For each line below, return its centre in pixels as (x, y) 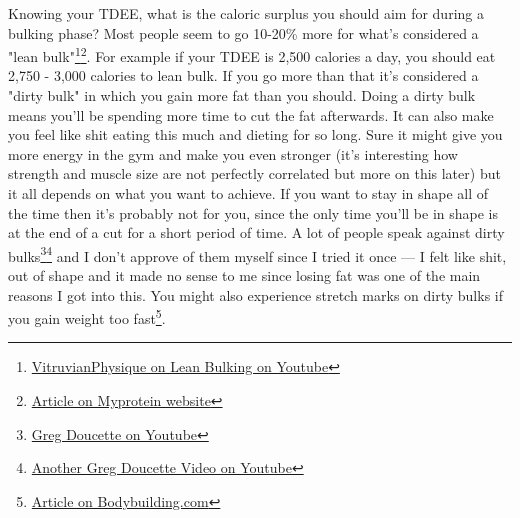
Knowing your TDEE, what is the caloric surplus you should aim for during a (246, 13)
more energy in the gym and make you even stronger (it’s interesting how (233, 153)
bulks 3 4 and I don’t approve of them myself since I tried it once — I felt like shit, (257, 254)
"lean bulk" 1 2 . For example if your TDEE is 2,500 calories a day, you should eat (252, 54)
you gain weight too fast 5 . (87, 316)
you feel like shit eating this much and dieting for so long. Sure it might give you (255, 134)
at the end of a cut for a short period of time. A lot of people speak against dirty (256, 232)
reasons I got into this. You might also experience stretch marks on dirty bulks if (255, 294)
